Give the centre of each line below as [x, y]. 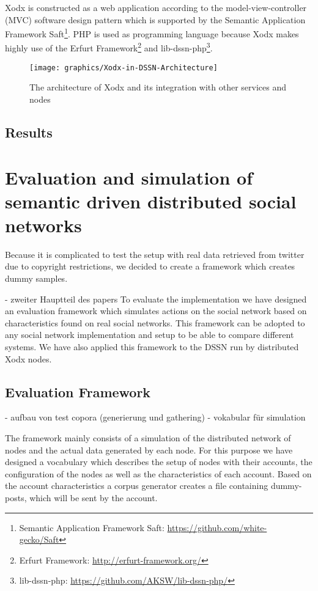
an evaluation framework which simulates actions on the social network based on [156, 311]
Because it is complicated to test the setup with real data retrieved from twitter [155, 254]
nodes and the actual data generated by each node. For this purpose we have [149, 450]
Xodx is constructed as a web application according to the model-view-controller [156, 7]
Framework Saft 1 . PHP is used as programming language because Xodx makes [152, 33]
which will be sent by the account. [94, 497]
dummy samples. [36, 278]
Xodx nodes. [28, 358]
